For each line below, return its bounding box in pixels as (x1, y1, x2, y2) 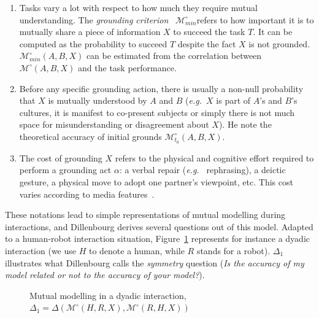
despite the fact (177, 37, 236, 50)
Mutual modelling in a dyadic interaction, (29, 289, 186, 301)
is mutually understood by (48, 94, 147, 107)
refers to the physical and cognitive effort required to (115, 151, 314, 164)
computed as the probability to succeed (19, 37, 167, 50)
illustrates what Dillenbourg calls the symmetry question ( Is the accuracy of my (5, 256, 304, 269)
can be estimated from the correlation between (86, 49, 262, 62)
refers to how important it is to (196, 13, 314, 26)
